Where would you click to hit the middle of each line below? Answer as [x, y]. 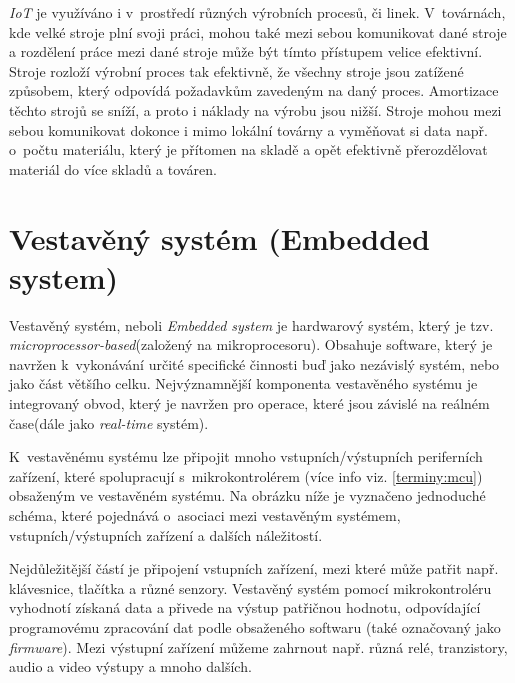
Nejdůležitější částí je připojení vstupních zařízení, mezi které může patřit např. [254, 568]
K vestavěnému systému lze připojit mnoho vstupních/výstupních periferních [246, 456]
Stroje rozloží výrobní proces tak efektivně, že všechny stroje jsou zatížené [236, 70]
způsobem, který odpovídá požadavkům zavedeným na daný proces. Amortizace [254, 90]
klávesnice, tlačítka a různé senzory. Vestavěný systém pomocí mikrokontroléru [250, 587]
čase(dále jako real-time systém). [109, 422]
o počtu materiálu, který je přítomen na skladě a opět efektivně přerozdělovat [248, 149]
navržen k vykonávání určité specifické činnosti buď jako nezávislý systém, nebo [254, 363]
